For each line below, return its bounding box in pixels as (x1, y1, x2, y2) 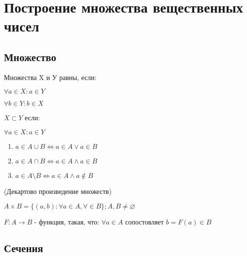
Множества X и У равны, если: (4, 72, 97, 82)
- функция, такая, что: (34, 216, 99, 226)
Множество (4, 49, 56, 64)
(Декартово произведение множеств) (4, 186, 112, 196)
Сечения (4, 240, 43, 255)
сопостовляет (125, 216, 164, 226)
